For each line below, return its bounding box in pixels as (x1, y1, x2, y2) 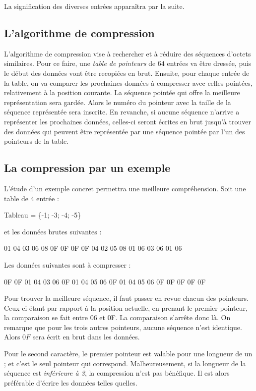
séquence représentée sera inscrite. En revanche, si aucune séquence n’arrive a (4, 107, 240, 117)
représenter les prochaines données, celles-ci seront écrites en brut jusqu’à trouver (4, 116, 251, 126)
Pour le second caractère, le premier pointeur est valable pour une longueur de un (4, 348, 253, 359)
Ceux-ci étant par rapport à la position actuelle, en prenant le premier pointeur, (4, 302, 248, 313)
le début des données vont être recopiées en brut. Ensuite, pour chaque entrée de (4, 67, 250, 78)
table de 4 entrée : (4, 193, 59, 203)
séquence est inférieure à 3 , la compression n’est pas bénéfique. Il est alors (4, 368, 230, 378)
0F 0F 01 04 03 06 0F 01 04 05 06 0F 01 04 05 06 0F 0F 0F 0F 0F (4, 276, 206, 286)
